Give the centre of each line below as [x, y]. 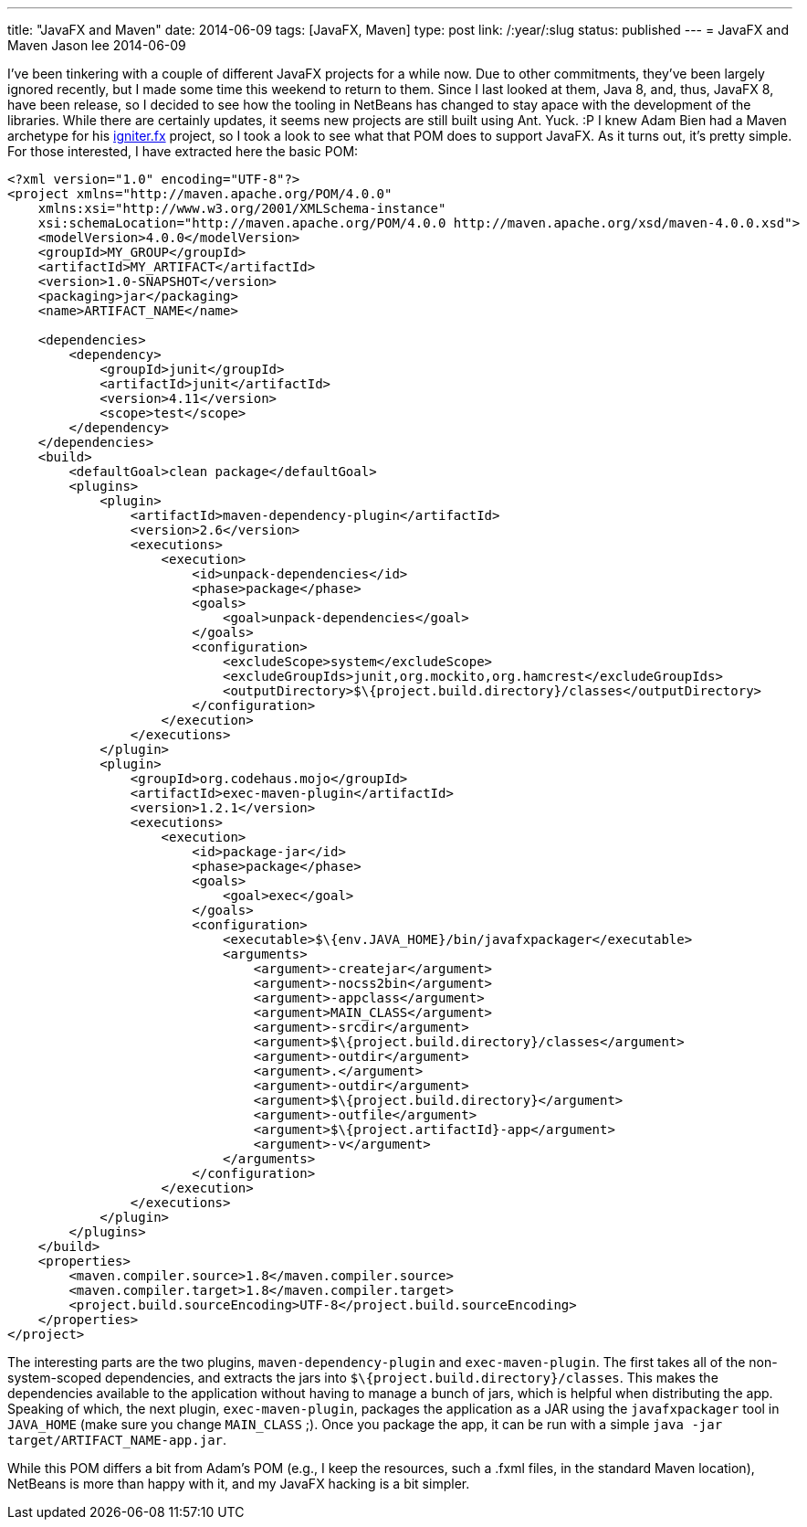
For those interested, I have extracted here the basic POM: [183, 151]
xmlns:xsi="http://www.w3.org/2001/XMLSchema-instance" [242, 208]
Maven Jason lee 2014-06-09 [97, 45]
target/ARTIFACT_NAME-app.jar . [117, 1440]
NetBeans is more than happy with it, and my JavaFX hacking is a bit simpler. [239, 1484]
